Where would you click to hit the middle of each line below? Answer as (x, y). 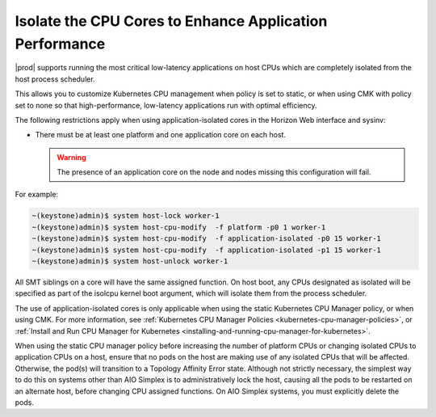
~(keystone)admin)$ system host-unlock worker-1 (130, 261)
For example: (37, 195)
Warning (71, 157)
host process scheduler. (55, 79)
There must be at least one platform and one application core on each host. (161, 135)
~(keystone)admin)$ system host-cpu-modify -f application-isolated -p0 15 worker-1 (206, 239)
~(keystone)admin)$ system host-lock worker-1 (126, 216)
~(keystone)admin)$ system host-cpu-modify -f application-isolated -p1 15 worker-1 (206, 250)
